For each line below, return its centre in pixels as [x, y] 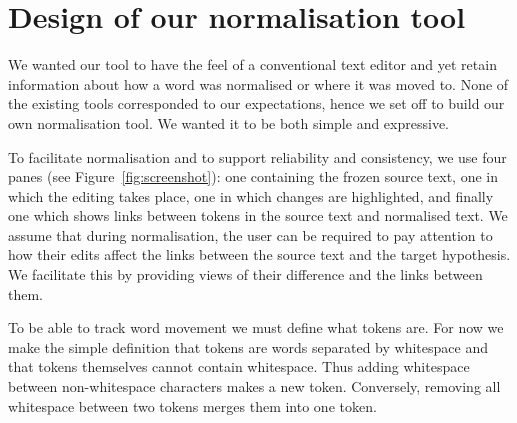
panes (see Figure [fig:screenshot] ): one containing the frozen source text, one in [253, 176]
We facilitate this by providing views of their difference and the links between [245, 274]
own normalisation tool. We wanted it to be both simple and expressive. [228, 122]
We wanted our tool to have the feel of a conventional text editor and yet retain [252, 64]
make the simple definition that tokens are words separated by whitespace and [248, 346]
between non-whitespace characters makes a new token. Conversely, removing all [254, 386]
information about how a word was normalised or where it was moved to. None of [258, 83]
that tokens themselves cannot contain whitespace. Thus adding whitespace [239, 366]
